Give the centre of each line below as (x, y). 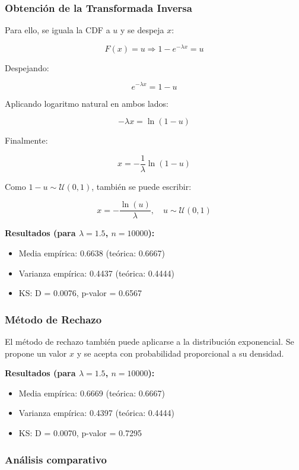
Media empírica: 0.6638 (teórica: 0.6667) (92, 253)
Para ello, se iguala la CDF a (58, 30)
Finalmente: (26, 140)
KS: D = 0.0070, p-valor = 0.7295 (80, 433)
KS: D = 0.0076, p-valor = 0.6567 (80, 293)
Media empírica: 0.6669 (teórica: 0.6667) (92, 393)
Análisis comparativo (56, 459)
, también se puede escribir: (141, 186)
